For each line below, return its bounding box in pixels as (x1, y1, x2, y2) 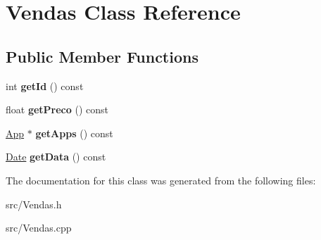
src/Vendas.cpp (6, 220, 72, 235)
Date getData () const (6, 149, 106, 164)
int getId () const (6, 78, 84, 93)
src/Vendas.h (6, 196, 62, 211)
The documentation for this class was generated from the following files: (6, 172, 316, 187)
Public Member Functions (6, 45, 199, 67)
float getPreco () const (6, 102, 109, 117)
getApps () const (35, 125, 113, 140)
